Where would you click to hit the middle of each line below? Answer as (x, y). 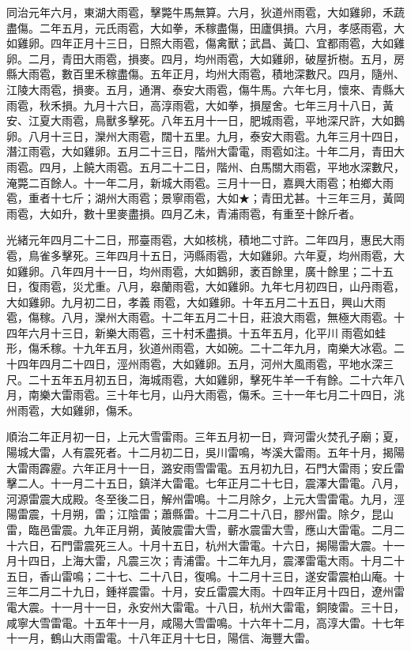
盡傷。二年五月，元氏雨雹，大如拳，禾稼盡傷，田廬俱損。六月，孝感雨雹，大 (205, 27)
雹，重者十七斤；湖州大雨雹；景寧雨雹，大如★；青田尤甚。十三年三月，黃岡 (205, 198)
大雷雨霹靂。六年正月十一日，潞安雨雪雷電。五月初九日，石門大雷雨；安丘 (200, 467)
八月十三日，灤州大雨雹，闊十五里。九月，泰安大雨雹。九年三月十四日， (216, 135)
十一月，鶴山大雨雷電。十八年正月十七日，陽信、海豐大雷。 (161, 638)
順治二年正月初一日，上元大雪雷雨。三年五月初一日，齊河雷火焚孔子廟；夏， (205, 437)
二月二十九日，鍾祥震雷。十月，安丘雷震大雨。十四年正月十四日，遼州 (211, 591)
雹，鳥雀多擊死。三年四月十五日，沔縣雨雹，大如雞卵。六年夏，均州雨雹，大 (205, 255)
